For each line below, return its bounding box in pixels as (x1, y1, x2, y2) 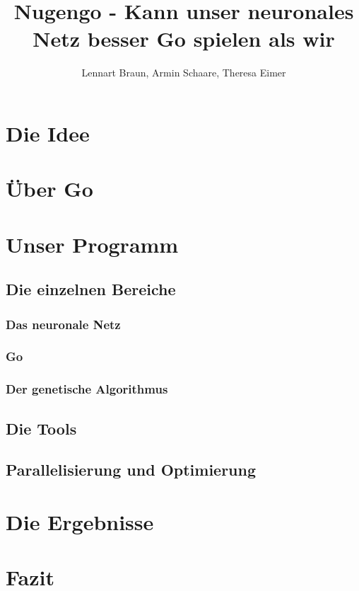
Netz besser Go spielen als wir (33, 24, 335, 53)
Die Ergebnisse (6, 507, 154, 536)
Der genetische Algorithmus (6, 380, 168, 398)
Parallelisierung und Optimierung (6, 459, 257, 481)
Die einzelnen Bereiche (6, 278, 176, 300)
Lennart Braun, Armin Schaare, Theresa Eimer (81, 65, 286, 80)
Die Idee (6, 118, 90, 147)
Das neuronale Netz (6, 315, 121, 333)
